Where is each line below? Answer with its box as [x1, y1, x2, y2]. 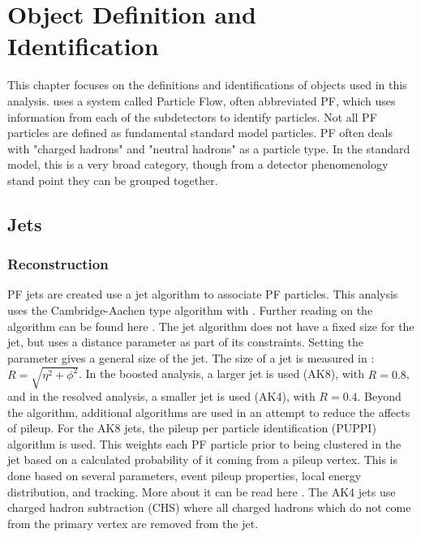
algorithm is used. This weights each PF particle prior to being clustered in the [7, 435, 402, 452]
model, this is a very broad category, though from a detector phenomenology [7, 156, 389, 173]
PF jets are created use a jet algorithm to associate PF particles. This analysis [7, 286, 398, 303]
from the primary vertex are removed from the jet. [7, 514, 259, 531]
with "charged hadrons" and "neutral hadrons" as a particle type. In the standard [7, 140, 410, 157]
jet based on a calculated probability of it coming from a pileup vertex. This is [7, 451, 398, 468]
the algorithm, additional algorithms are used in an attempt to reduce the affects [7, 403, 410, 420]
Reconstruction [7, 254, 109, 274]
